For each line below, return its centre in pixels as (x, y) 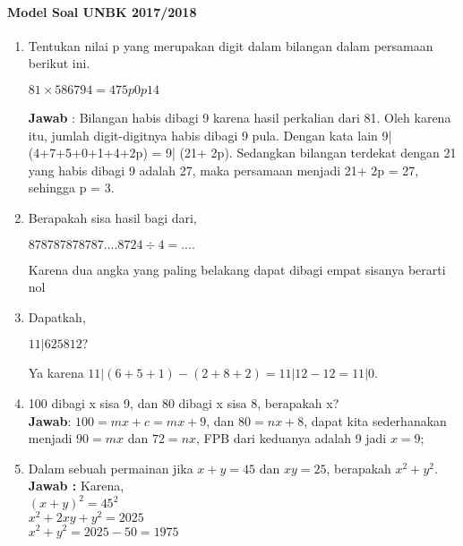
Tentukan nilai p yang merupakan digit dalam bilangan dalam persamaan (231, 45)
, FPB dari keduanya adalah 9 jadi (292, 438)
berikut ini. (59, 63)
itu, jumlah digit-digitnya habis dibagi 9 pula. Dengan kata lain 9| (210, 135)
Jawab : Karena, (76, 486)
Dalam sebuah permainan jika (111, 468)
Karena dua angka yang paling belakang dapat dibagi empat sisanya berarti (237, 269)
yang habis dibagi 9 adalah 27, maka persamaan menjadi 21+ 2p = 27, (223, 170)
